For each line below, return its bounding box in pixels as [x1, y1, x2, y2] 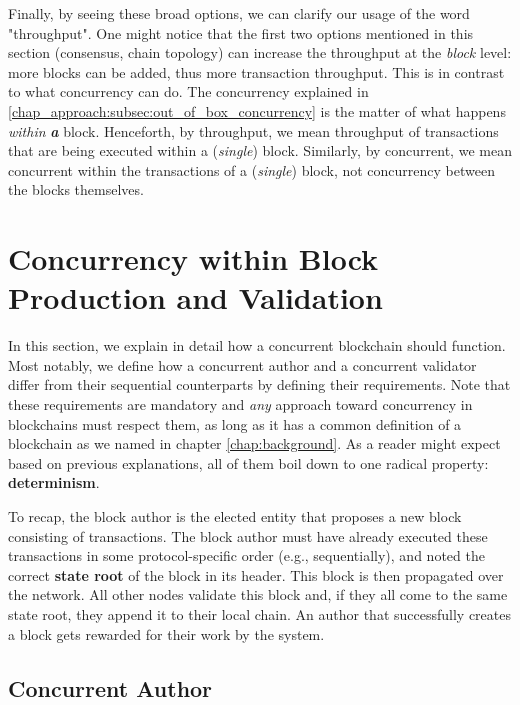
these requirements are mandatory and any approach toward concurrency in [8, 394, 473, 415]
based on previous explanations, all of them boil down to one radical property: [8, 452, 489, 473]
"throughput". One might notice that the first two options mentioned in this [8, 22, 474, 43]
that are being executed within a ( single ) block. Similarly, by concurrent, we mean [8, 140, 512, 161]
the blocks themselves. [8, 179, 144, 200]
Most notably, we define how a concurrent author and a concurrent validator [8, 354, 477, 375]
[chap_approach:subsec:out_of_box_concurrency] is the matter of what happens [8, 100, 506, 121]
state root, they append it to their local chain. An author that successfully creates [8, 603, 511, 624]
